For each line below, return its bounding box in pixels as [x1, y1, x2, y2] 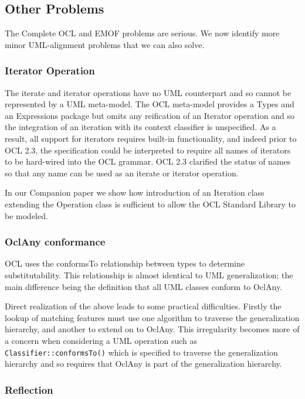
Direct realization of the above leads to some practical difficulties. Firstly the [5, 300, 282, 312]
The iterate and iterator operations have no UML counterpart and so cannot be [5, 86, 292, 98]
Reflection [5, 382, 53, 397]
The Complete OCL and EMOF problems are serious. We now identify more [5, 27, 280, 39]
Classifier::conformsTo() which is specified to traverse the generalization [5, 346, 278, 358]
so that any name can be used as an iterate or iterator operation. [5, 166, 239, 179]
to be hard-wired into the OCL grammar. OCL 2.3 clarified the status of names [5, 155, 291, 168]
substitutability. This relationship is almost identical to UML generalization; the [5, 268, 293, 281]
